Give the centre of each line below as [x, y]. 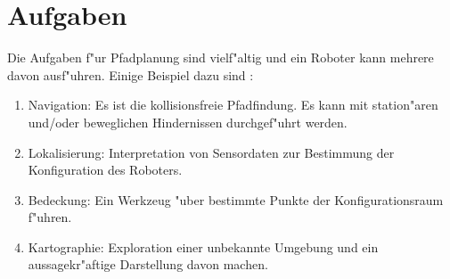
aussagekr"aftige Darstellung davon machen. [148, 264]
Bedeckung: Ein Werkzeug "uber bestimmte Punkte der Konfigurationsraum [236, 199]
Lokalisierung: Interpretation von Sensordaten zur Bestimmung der [211, 152]
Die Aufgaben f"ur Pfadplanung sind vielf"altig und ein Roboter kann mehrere [221, 57]
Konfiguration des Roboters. [105, 170]
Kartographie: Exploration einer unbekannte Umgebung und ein [203, 246]
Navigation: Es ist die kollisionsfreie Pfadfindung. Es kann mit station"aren [233, 105]
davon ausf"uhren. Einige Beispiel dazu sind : [131, 74]
